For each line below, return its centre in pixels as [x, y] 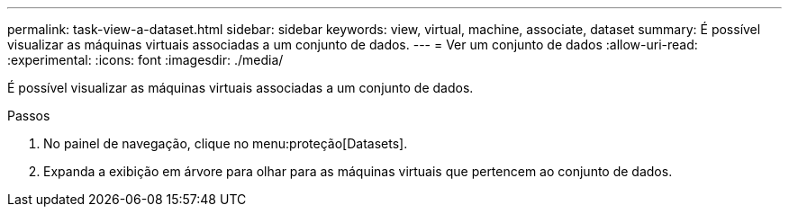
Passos [29, 116]
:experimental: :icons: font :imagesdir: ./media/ [145, 60]
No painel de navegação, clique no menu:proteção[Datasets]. [226, 143]
